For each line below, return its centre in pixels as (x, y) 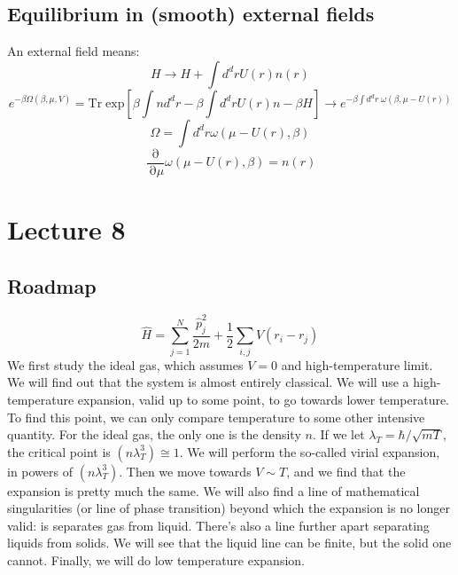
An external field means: (74, 51)
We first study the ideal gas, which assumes (125, 364)
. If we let (338, 434)
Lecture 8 (66, 229)
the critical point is (59, 451)
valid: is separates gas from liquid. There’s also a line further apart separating (218, 525)
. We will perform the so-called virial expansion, (310, 451)
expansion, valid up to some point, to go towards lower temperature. (264, 399)
